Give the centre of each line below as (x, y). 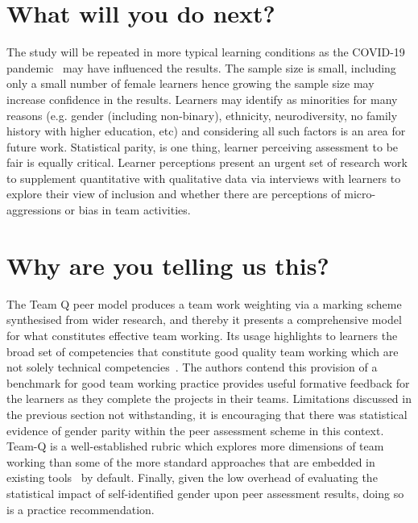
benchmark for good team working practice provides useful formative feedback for (208, 382)
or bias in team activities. (128, 210)
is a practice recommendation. (81, 509)
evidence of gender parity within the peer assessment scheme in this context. (195, 430)
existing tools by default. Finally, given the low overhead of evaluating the (192, 477)
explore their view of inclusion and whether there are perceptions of (174, 194)
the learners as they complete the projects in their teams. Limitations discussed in (209, 398)
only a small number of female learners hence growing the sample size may (190, 83)
